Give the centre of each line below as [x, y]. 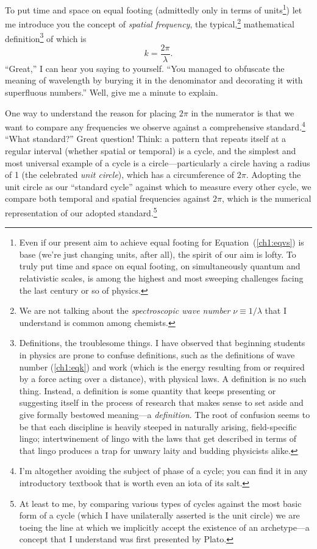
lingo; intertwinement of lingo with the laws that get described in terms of [158, 438]
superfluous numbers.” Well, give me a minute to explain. [112, 92]
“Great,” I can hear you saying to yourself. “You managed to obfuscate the [145, 68]
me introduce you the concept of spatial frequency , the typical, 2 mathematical [150, 23]
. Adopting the [273, 175]
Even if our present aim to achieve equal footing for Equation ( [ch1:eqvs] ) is [162, 242]
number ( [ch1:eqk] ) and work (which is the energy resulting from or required [162, 367]
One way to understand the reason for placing [91, 112]
